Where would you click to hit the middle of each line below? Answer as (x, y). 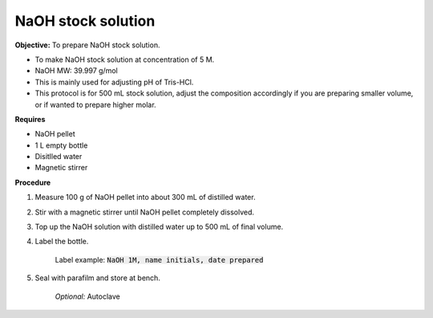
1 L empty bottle (61, 145)
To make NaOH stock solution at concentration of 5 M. (125, 59)
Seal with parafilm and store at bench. (97, 278)
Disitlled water (59, 157)
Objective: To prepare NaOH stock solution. (87, 45)
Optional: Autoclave (87, 296)
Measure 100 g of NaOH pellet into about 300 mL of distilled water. (145, 198)
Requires (30, 119)
